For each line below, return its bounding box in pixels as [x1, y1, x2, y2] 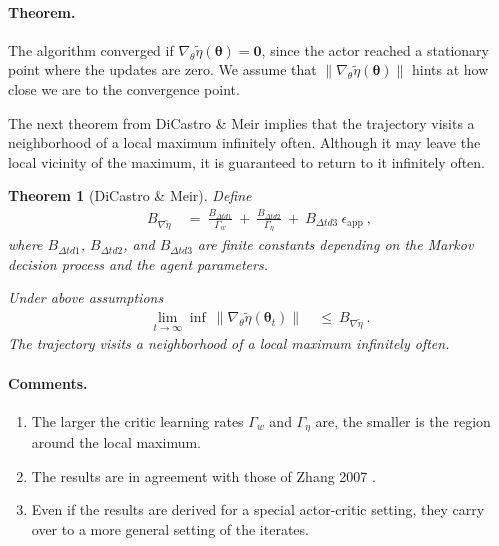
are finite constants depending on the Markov [197, 234, 474, 255]
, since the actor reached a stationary [261, 39, 489, 60]
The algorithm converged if [8, 39, 174, 60]
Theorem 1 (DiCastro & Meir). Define [8, 185, 252, 206]
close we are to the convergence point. [8, 78, 240, 99]
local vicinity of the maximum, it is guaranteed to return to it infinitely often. [8, 151, 486, 172]
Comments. [8, 372, 88, 393]
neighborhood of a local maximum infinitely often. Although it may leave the [8, 132, 481, 153]
